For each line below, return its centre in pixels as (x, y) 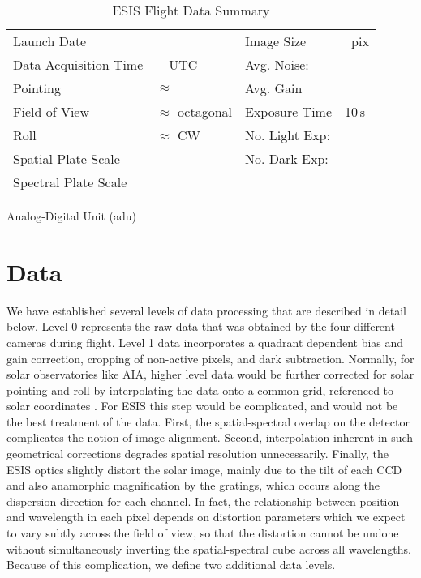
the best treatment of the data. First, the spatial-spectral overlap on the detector (208, 421)
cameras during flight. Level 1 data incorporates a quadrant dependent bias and (205, 342)
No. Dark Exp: (287, 158)
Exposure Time (289, 111)
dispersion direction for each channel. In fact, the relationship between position (203, 501)
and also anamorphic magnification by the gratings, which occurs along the (193, 485)
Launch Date (50, 41)
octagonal (205, 111)
